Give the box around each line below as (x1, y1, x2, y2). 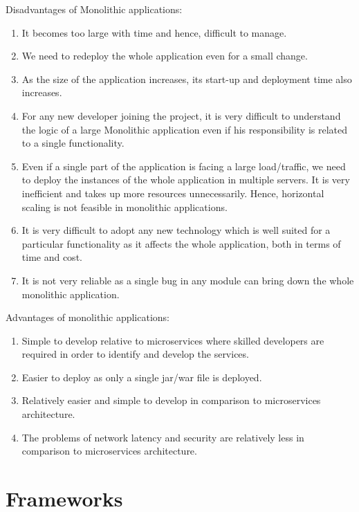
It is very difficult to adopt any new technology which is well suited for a (21, 223, 331, 237)
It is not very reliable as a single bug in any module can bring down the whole (21, 273, 354, 287)
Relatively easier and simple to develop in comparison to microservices (21, 393, 321, 408)
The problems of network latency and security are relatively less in (21, 430, 304, 444)
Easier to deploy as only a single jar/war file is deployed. (21, 369, 262, 384)
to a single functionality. (21, 136, 125, 150)
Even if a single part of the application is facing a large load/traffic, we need (21, 158, 346, 173)
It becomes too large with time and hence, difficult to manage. (21, 25, 287, 39)
